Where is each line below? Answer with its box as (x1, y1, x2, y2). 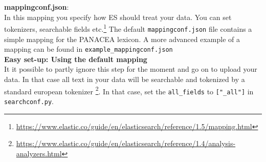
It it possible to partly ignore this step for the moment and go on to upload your (4, 64, 257, 74)
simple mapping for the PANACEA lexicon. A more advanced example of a (4, 33, 240, 44)
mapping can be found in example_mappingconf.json (4, 44, 173, 54)
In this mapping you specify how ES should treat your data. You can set (4, 11, 232, 22)
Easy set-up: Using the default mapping (4, 53, 147, 64)
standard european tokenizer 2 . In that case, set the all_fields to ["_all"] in (4, 84, 254, 96)
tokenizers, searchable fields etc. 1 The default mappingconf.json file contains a (4, 22, 252, 34)
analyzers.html (16, 148, 62, 158)
